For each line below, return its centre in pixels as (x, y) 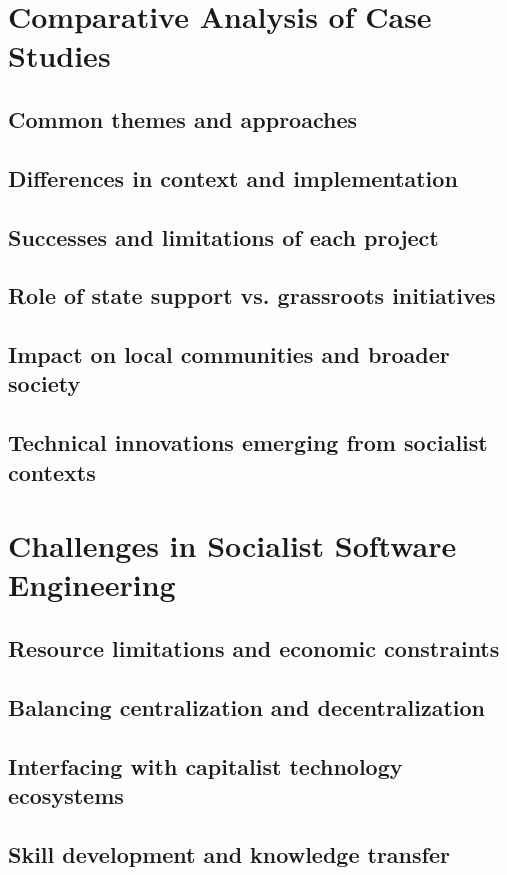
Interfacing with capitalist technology (205, 765)
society (44, 383)
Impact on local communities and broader (229, 354)
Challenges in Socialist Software (232, 545)
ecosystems (66, 794)
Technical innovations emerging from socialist (248, 442)
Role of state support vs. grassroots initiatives (252, 295)
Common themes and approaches (182, 118)
